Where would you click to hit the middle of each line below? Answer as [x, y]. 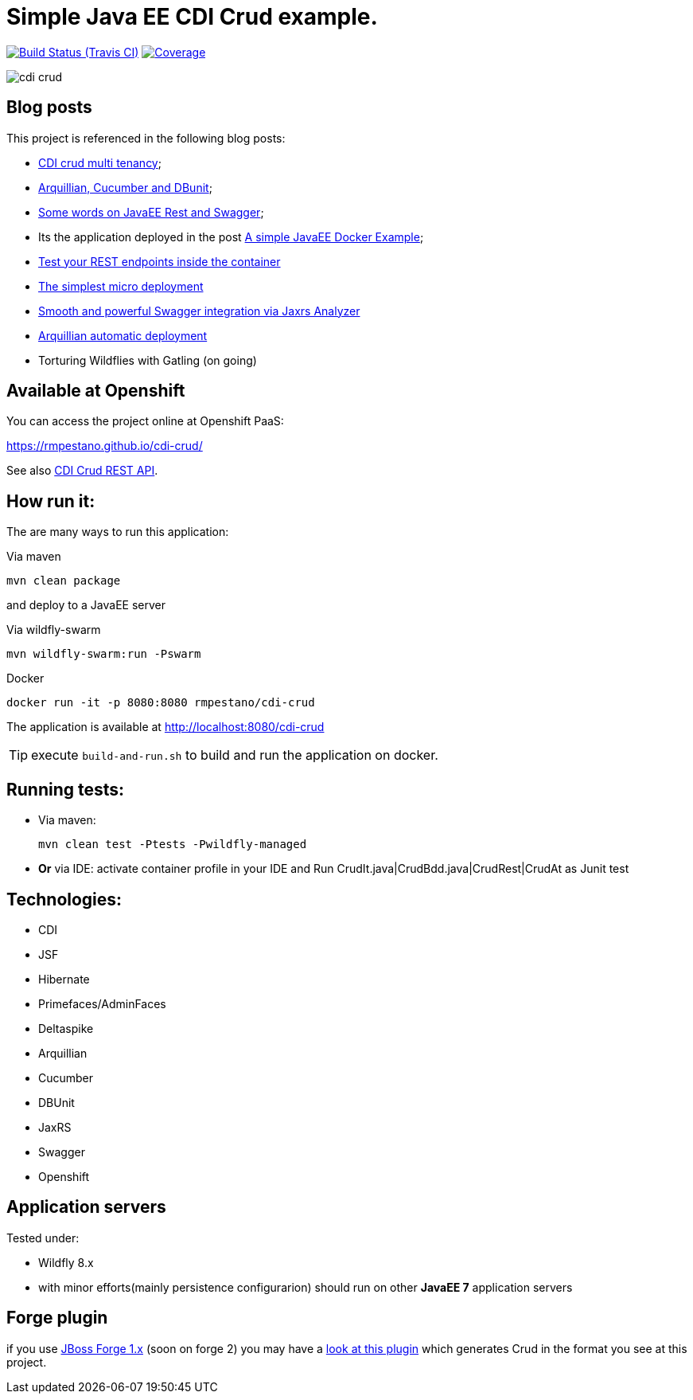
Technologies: [64, 899]
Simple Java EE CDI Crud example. [192, 17]
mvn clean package [64, 581]
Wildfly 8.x [66, 1262]
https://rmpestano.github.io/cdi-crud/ [105, 446]
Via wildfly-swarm [54, 630]
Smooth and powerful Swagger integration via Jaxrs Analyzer [199, 311]
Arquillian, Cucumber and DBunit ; [125, 187]
